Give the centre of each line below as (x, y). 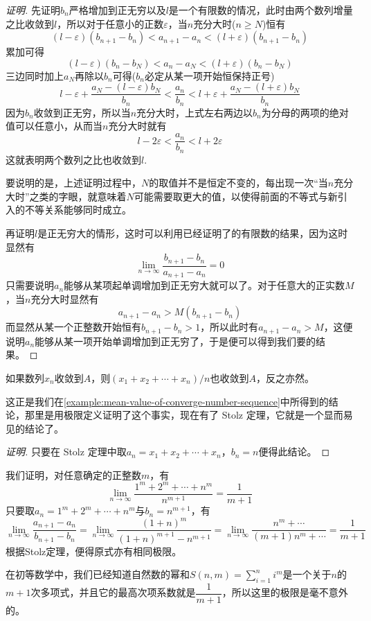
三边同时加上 (35, 75)
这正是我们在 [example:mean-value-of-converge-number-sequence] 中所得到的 (167, 401)
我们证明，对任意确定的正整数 (73, 474)
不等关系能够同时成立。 (78, 210)
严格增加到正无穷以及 (117, 10)
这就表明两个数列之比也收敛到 (73, 159)
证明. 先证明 (33, 10)
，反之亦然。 (285, 377)
